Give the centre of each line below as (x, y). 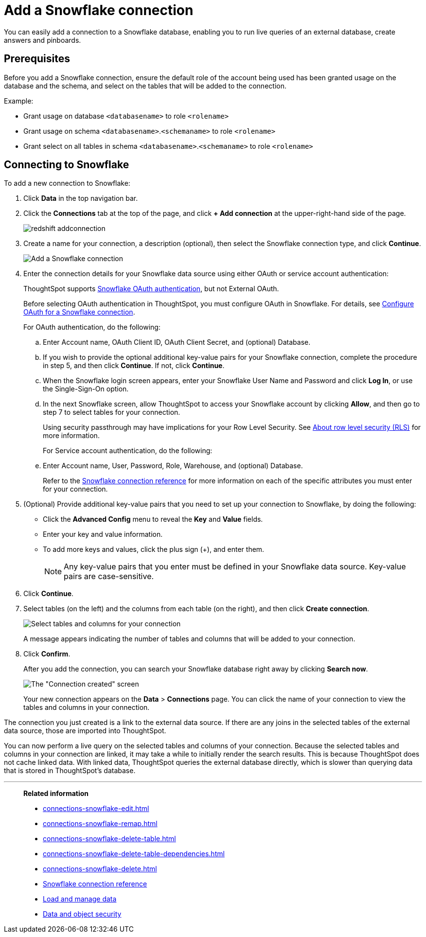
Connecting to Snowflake (67, 165)
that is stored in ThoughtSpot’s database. (70, 771)
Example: (19, 101)
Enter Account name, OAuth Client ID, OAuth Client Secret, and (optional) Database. (177, 342)
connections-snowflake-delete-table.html (109, 839)
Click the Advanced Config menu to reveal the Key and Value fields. (153, 519)
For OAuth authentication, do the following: (92, 327)
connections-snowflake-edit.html (96, 809)
